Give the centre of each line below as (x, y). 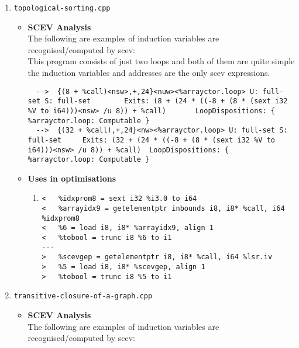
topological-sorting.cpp (62, 8)
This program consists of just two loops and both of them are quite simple (161, 61)
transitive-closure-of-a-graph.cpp (83, 296)
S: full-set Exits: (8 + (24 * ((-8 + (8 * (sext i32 (166, 101)
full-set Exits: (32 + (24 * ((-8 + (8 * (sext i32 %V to (151, 140)
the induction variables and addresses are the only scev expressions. (149, 73)
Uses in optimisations (72, 178)
